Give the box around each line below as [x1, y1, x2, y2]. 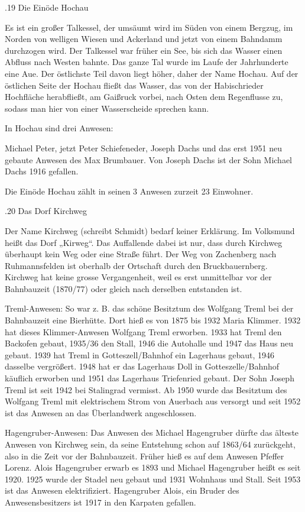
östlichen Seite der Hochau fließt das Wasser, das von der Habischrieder [5, 79, 264, 91]
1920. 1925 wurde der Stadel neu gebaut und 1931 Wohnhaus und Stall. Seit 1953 [5, 472, 301, 485]
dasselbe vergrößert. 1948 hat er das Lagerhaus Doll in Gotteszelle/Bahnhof [5, 360, 280, 372]
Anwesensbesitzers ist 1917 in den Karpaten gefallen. [5, 495, 196, 508]
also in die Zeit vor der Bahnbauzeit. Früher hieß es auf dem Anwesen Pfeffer [5, 449, 284, 462]
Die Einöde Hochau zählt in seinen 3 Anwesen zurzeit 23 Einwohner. [5, 184, 254, 197]
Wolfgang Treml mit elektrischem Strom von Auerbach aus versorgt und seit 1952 [5, 395, 301, 407]
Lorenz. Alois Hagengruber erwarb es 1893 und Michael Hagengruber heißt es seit [5, 461, 301, 474]
